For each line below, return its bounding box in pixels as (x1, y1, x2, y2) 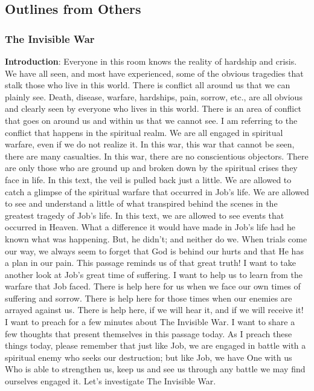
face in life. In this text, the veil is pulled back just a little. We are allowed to (5, 173, 292, 186)
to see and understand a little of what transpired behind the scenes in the (5, 197, 278, 210)
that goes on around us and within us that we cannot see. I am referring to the (5, 114, 298, 126)
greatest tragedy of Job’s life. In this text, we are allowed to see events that (5, 208, 284, 221)
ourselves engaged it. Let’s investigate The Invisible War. (5, 375, 216, 387)
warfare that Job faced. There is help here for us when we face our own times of (5, 280, 301, 292)
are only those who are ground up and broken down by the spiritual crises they (5, 161, 298, 174)
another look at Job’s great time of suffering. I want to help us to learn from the (5, 268, 303, 280)
